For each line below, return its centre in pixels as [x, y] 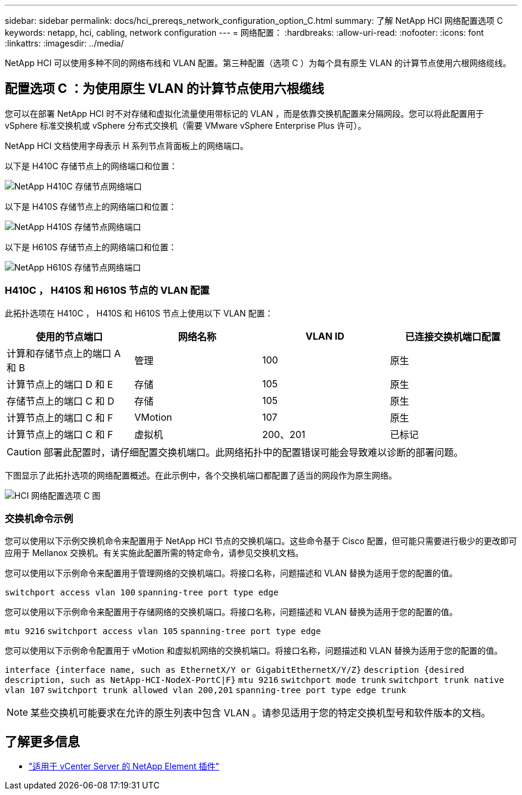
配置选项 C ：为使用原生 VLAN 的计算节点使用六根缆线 [164, 89]
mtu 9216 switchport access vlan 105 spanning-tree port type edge [163, 631]
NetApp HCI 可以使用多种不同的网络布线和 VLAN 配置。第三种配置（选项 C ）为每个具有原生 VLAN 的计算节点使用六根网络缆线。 [258, 63]
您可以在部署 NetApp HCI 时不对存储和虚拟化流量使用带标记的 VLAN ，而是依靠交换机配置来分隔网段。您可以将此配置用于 [244, 113]
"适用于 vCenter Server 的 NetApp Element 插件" [124, 766]
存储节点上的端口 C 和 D [60, 401]
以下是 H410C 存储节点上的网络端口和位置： [91, 166]
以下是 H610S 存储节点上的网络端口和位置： [91, 247]
